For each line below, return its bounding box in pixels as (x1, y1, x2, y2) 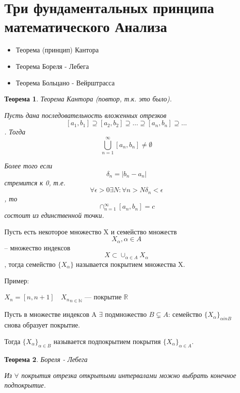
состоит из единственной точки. (4, 210, 104, 220)
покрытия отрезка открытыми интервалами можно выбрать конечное (21, 370, 237, 380)
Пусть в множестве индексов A (4, 309, 97, 319)
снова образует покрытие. (4, 320, 80, 330)
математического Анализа (4, 16, 167, 36)
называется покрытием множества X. (76, 259, 185, 269)
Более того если (4, 161, 52, 170)
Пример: (4, 275, 29, 285)
